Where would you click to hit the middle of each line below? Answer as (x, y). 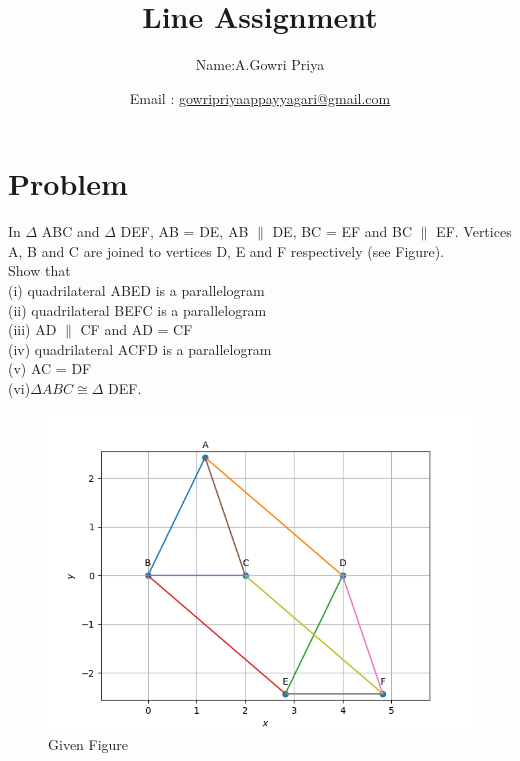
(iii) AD (32, 329)
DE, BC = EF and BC (342, 231)
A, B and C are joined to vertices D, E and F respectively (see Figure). (226, 250)
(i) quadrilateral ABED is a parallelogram (136, 290)
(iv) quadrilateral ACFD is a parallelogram (140, 348)
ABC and (70, 231)
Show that (39, 270)
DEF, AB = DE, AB (184, 231)
